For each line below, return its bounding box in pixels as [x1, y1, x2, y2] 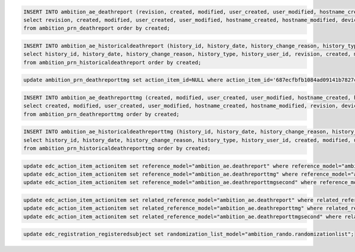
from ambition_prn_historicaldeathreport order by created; [23, 59, 202, 66]
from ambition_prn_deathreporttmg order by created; [23, 111, 180, 118]
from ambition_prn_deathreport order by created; [23, 25, 170, 32]
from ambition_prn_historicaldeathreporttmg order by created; [23, 145, 211, 152]
